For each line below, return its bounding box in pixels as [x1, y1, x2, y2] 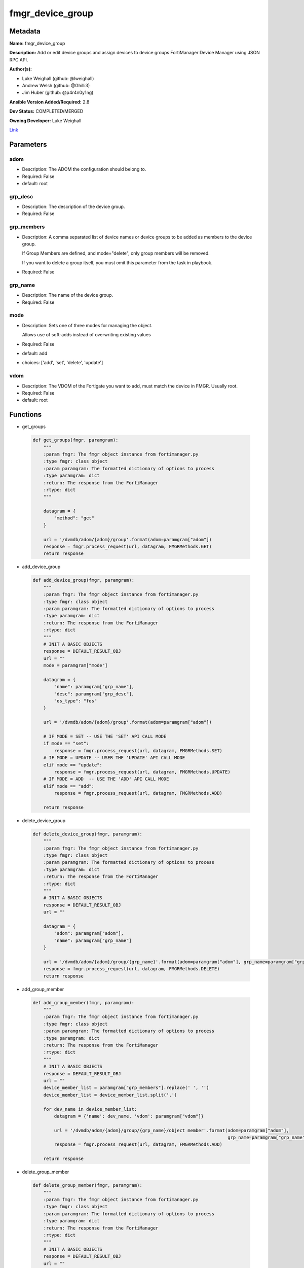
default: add [22, 350, 48, 356]
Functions [9, 410, 42, 419]
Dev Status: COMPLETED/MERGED [9, 108, 84, 114]
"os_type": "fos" [54, 698, 97, 704]
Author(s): [9, 66, 32, 72]
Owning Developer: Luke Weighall [9, 117, 82, 124]
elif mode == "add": [43, 783, 95, 789]
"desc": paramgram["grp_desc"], [54, 691, 134, 697]
